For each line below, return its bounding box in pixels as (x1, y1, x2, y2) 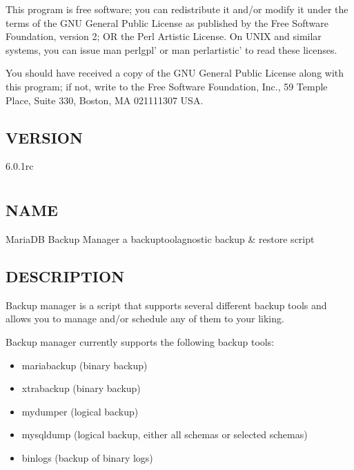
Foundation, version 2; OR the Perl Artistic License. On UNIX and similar (6, 29, 322, 43)
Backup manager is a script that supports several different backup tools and (6, 297, 327, 312)
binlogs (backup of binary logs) (21, 450, 153, 464)
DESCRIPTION (6, 265, 125, 286)
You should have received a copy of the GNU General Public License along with (6, 66, 344, 80)
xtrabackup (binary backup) (21, 381, 141, 395)
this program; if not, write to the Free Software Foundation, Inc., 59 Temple (6, 79, 328, 93)
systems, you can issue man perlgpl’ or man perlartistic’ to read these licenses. (6, 42, 337, 57)
